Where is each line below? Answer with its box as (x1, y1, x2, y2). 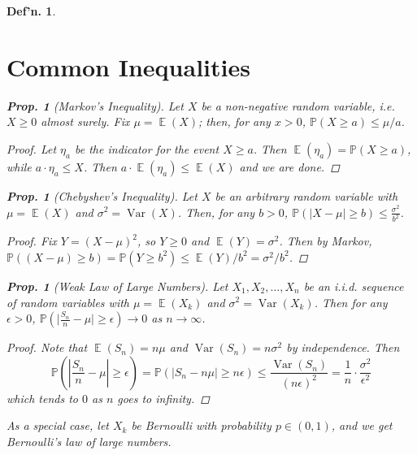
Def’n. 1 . (7, 2, 56, 19)
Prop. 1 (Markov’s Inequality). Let (7, 97, 184, 114)
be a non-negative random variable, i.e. (201, 97, 395, 114)
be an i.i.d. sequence (303, 277, 404, 294)
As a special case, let (7, 417, 109, 434)
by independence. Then (286, 339, 400, 356)
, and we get (331, 417, 393, 434)
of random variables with (7, 293, 130, 310)
